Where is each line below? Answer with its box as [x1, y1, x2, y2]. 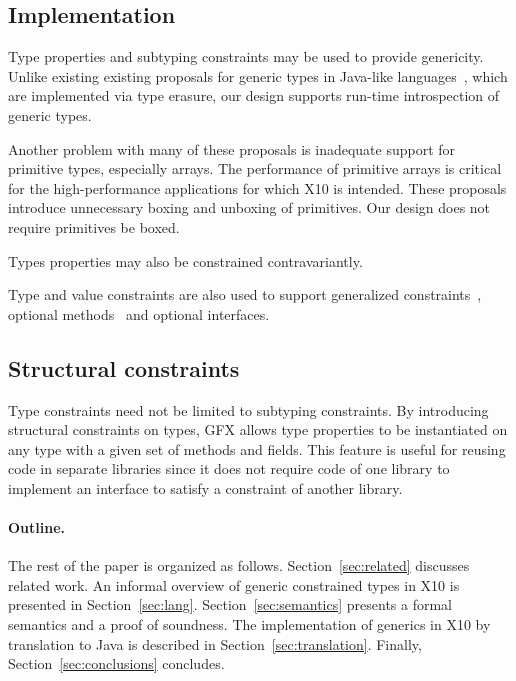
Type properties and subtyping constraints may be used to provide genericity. [8, 46, 484, 67]
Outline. [8, 517, 66, 538]
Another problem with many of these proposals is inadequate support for [8, 138, 456, 159]
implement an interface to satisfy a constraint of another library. [8, 477, 403, 498]
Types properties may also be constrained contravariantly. [8, 250, 363, 271]
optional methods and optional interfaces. [8, 303, 270, 324]
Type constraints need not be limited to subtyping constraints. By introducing [8, 399, 489, 420]
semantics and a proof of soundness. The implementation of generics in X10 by [8, 614, 491, 635]
